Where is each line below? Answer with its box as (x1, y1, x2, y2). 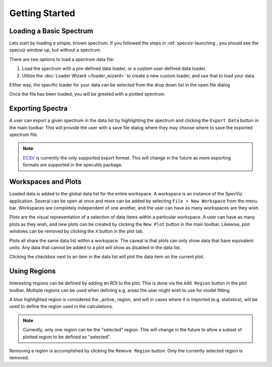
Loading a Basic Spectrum (9, 27, 93, 35)
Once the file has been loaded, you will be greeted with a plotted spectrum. (9, 91, 166, 97)
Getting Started (9, 8, 76, 19)
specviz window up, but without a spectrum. (9, 47, 102, 53)
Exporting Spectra (9, 104, 68, 113)
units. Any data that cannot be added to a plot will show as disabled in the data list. (9, 244, 181, 250)
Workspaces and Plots (9, 178, 82, 186)
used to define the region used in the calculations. (9, 304, 113, 310)
